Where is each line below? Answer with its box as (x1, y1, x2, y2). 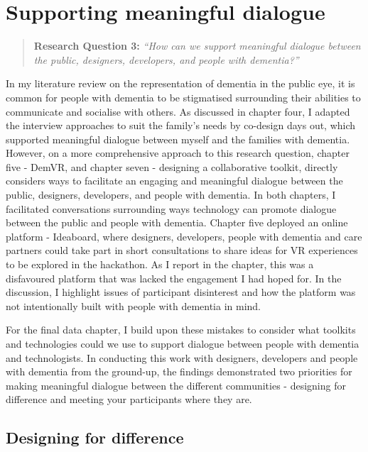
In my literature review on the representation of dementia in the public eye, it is (6, 76, 355, 91)
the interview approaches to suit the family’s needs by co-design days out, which (6, 118, 356, 133)
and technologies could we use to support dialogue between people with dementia (6, 336, 359, 351)
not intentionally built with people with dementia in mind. (6, 298, 261, 313)
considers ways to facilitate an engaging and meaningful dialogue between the (6, 173, 343, 188)
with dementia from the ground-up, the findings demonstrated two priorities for (6, 364, 352, 379)
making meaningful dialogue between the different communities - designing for (6, 377, 346, 392)
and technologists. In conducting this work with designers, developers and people (6, 350, 358, 365)
